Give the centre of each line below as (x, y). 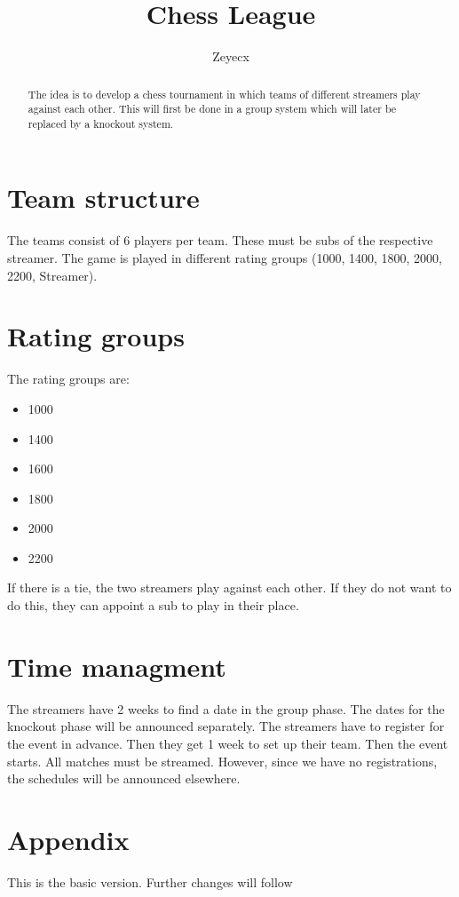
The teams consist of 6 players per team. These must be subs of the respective (220, 240)
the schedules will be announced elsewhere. (124, 778)
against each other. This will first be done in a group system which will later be (212, 109)
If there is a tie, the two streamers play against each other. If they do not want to (229, 587)
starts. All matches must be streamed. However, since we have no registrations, (222, 761)
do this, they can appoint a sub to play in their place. (153, 605)
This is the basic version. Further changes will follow (150, 881)
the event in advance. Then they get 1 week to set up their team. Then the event (228, 743)
